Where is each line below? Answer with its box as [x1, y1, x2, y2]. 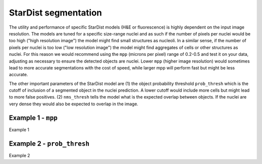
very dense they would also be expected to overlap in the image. [9, 101, 138, 107]
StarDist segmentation [9, 7, 102, 18]
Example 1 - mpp [9, 114, 58, 122]
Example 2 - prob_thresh [9, 139, 90, 148]
